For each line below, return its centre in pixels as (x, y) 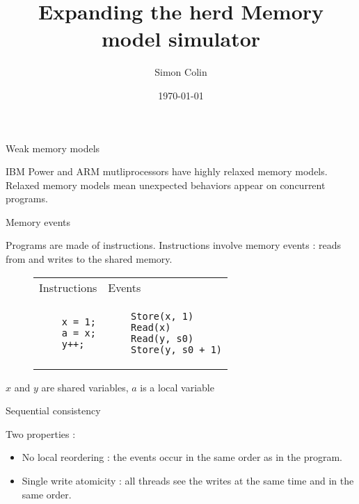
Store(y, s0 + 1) (177, 349)
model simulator (181, 39)
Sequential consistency (53, 410)
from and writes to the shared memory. (89, 259)
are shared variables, (85, 387)
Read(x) (151, 327)
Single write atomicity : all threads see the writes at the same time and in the (188, 481)
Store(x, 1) (162, 316)
